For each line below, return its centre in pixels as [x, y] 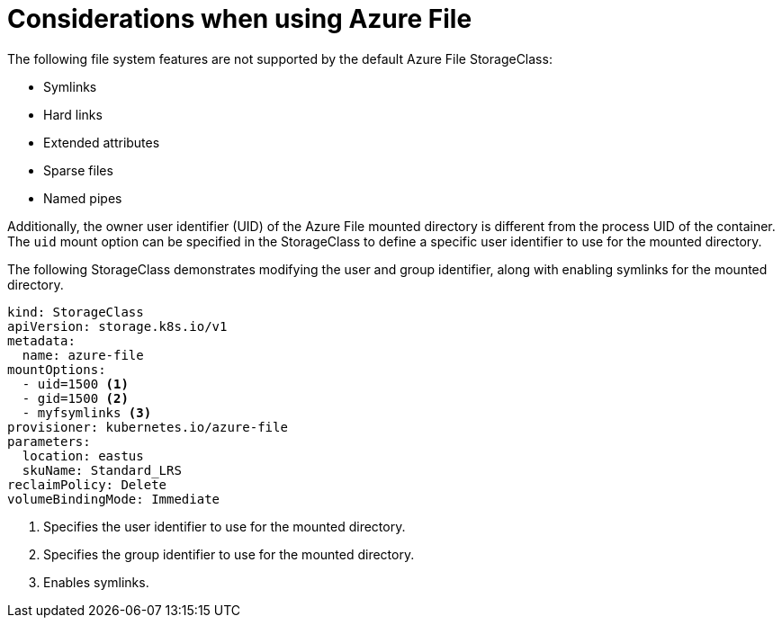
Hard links [73, 114]
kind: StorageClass [76, 312]
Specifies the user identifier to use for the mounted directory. [225, 526]
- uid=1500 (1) [75, 384]
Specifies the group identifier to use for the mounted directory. [229, 554]
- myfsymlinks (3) [87, 412]
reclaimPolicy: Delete [87, 484]
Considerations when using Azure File [240, 19]
